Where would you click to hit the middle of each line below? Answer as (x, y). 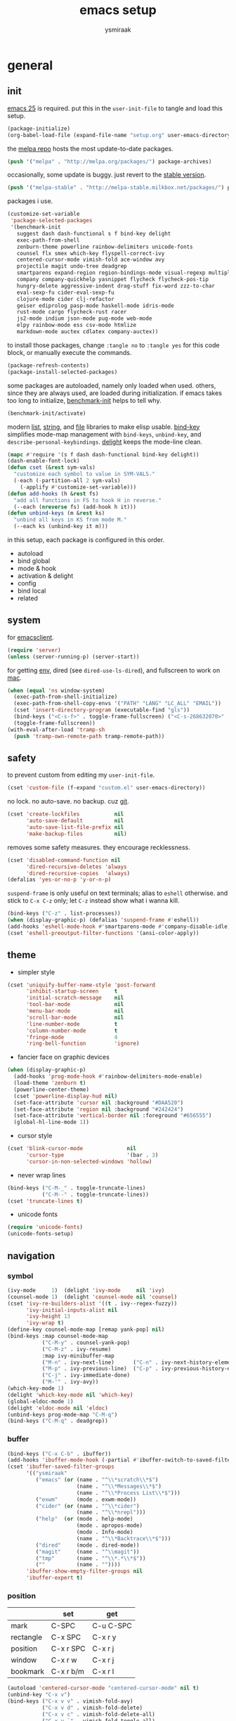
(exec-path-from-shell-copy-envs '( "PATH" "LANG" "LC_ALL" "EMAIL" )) (117, 704)
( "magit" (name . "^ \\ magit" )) (87, 1552)
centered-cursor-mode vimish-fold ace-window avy (91, 260)
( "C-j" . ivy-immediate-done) (86, 1375)
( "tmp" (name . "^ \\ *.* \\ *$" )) (91, 1558)
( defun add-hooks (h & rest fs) (53, 494)
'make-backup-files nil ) (77, 834)
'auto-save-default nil (75, 821)
